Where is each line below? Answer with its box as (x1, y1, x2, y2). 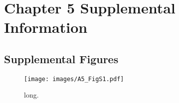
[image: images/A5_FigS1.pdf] (24, 75, 124, 83)
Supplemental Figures (4, 51, 119, 66)
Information (4, 17, 88, 37)
